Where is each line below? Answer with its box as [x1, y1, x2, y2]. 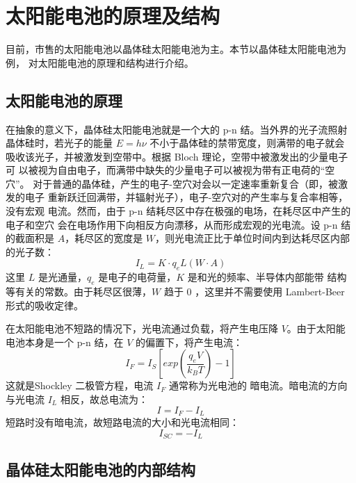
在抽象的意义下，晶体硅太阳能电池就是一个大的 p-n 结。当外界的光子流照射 [6, 122, 348, 136]
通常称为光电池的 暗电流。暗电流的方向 [168, 378, 348, 393]
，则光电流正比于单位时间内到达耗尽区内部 [155, 231, 350, 245]
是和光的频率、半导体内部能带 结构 [187, 270, 347, 284]
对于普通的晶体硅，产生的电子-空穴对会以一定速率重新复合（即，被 [33, 176, 338, 190]
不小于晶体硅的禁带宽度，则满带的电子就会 [149, 136, 345, 150]
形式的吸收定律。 [6, 297, 83, 312]
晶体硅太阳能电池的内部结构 [6, 458, 195, 480]
